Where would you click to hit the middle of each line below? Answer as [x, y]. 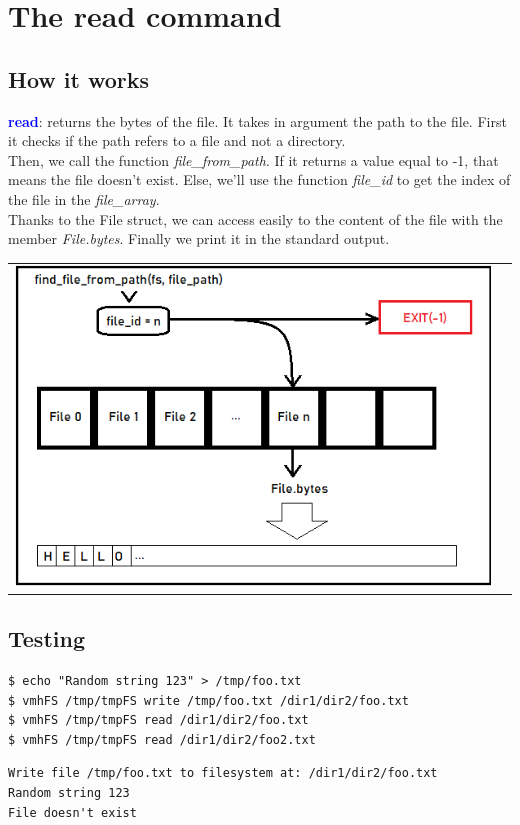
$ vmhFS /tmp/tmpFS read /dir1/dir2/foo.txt [158, 720]
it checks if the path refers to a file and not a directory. [177, 140]
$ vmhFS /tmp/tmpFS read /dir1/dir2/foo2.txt [162, 739]
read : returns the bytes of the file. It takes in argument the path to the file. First [257, 120]
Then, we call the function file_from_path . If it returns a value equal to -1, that [253, 159]
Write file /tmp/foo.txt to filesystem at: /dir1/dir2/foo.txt [223, 773]
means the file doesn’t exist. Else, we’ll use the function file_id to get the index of [259, 179]
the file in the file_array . [84, 198]
